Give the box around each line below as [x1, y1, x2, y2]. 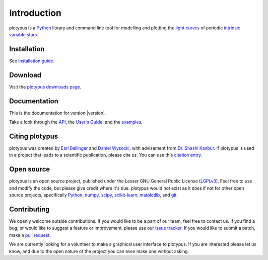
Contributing [9, 205, 50, 213]
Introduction [9, 7, 62, 18]
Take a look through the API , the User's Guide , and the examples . [9, 119, 142, 125]
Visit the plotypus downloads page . [9, 84, 82, 89]
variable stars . [9, 31, 38, 37]
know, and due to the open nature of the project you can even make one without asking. [9, 248, 189, 254]
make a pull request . [9, 232, 51, 238]
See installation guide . [9, 58, 55, 64]
